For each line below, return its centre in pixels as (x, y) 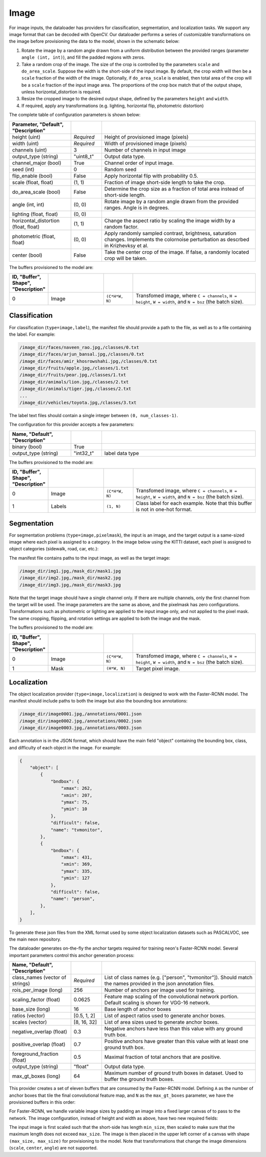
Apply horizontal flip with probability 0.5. (151, 176)
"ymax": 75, (75, 802)
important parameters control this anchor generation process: (72, 955)
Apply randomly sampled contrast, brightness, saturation (170, 233)
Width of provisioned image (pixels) (146, 143)
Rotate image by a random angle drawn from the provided (171, 201)
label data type (121, 453)
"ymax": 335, (77, 871)
